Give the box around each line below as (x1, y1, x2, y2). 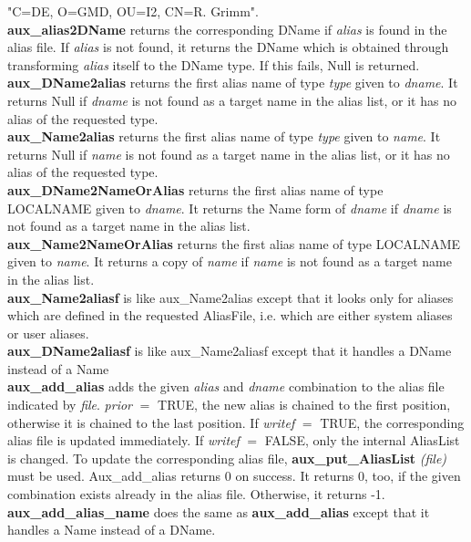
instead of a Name (7, 359, 109, 378)
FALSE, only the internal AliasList (264, 431, 460, 450)
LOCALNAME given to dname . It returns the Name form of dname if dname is (7, 198, 452, 217)
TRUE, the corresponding (320, 412, 465, 432)
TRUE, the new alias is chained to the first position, (158, 395, 451, 414)
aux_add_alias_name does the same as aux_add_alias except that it (7, 502, 430, 521)
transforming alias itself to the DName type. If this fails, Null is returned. (7, 55, 420, 74)
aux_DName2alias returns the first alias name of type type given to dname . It (7, 73, 458, 92)
